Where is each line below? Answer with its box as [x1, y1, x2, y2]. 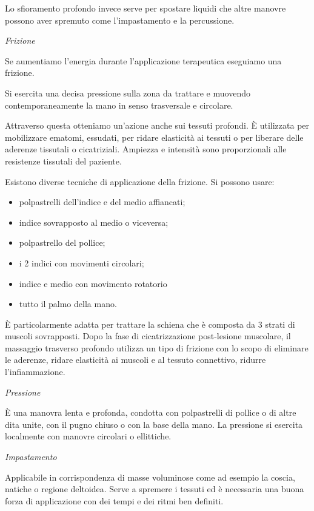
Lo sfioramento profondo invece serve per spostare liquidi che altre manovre [5, 2, 286, 14]
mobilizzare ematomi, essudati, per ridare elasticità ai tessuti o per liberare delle [5, 130, 304, 143]
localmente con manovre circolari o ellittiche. [5, 430, 172, 442]
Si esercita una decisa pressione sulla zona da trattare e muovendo [5, 86, 250, 99]
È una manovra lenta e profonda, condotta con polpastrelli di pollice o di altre [5, 406, 296, 419]
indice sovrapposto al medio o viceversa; [19, 215, 169, 228]
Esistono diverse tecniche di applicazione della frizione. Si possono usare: [5, 175, 275, 188]
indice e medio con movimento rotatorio [19, 277, 167, 289]
